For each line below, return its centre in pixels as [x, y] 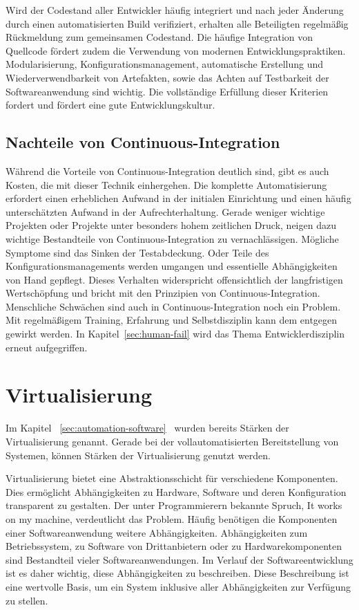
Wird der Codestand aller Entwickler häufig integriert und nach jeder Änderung [175, 10]
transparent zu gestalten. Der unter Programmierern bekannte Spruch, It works [174, 505]
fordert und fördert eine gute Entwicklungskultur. [110, 105]
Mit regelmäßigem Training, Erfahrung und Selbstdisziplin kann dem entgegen [172, 320]
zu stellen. [27, 600]
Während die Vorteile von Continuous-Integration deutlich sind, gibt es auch [167, 170]
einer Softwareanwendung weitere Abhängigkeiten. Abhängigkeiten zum [157, 532]
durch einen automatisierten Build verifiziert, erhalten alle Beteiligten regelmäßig [177, 23]
